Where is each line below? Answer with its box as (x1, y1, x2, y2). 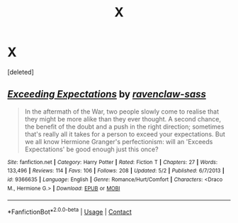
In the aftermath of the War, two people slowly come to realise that (24, 107, 220, 116)
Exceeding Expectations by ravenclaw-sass (7, 88, 207, 100)
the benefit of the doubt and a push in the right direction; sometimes (24, 122, 225, 131)
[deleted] (7, 67, 34, 76)
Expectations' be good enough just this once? (24, 145, 159, 153)
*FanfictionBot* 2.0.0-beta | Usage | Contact (7, 207, 132, 217)
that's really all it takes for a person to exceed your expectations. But (24, 129, 225, 138)
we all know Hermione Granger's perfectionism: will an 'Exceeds (24, 137, 213, 146)
